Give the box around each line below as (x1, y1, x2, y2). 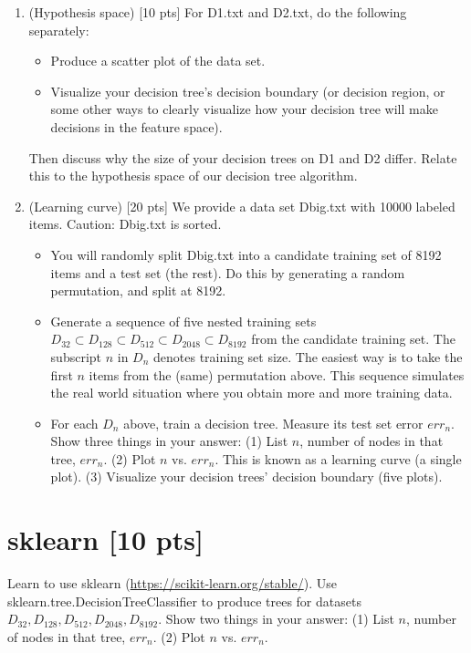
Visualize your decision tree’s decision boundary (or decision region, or (50, 81, 445, 100)
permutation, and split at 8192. (50, 281, 226, 300)
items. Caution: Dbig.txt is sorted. (28, 214, 222, 233)
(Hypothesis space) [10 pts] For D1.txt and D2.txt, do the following (28, 3, 407, 21)
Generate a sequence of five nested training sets (50, 311, 317, 330)
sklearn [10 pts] (7, 521, 204, 558)
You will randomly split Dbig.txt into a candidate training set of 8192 (50, 244, 442, 264)
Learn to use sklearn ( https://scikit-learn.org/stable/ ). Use (7, 574, 337, 593)
